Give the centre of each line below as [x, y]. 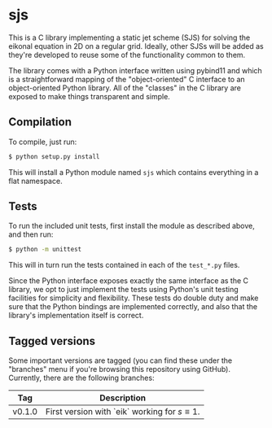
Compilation [40, 122]
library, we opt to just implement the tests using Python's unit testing [123, 290]
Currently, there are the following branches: [81, 378]
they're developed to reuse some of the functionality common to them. [127, 55]
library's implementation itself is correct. [76, 316]
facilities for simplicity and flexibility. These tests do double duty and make [134, 298]
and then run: [31, 234]
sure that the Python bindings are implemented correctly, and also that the [133, 307]
